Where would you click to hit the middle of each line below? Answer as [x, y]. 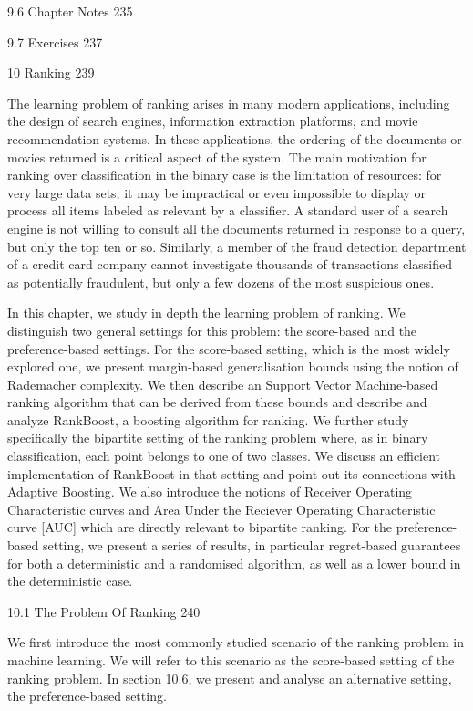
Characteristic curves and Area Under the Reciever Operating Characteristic [221, 509]
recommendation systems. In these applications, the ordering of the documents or [235, 138]
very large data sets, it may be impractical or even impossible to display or [217, 192]
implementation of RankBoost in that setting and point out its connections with [231, 473]
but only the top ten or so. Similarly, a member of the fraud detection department [237, 246]
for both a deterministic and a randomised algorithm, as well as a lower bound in [234, 563]
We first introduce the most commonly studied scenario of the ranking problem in [236, 642]
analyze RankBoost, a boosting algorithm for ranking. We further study [208, 419]
